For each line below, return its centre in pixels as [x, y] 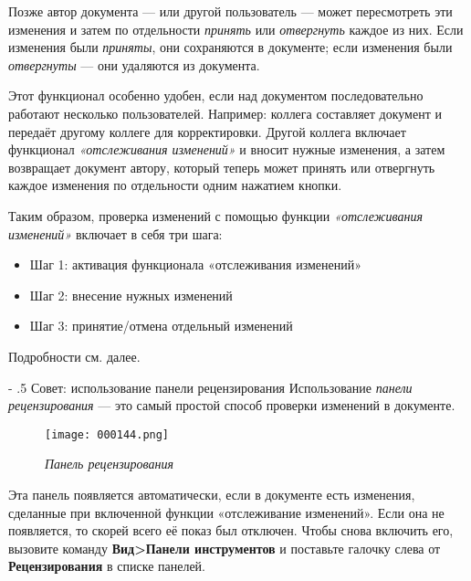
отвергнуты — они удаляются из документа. [134, 64]
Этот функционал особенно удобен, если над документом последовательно [216, 95]
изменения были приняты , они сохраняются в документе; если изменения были [230, 47]
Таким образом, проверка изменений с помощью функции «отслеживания [215, 215]
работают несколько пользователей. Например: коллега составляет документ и [225, 113]
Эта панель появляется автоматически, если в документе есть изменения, [212, 494]
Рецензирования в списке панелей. [107, 566]
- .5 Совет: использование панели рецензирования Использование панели [210, 387]
